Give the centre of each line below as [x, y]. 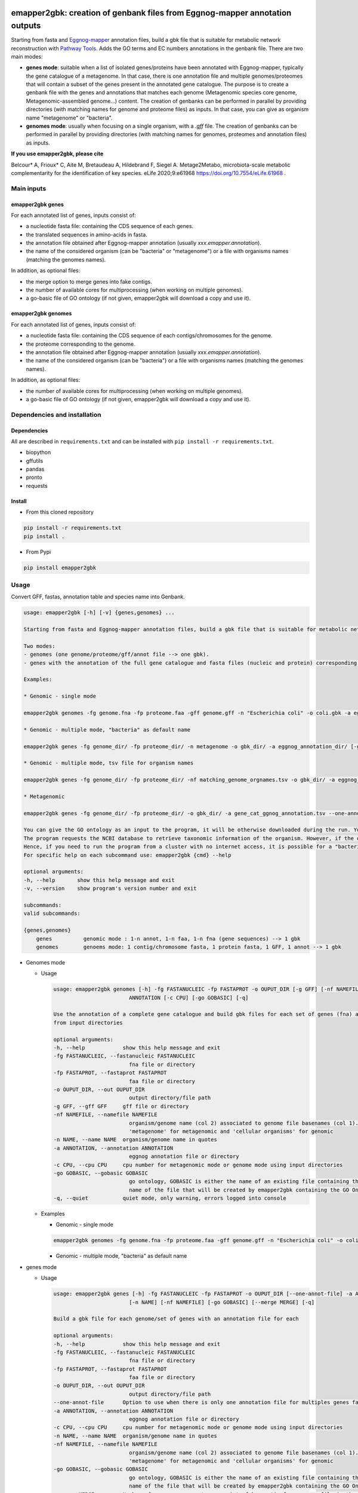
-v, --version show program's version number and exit [110, 889]
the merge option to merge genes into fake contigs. [89, 281]
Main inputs [29, 188]
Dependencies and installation [56, 414]
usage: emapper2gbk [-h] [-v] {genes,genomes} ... [99, 613]
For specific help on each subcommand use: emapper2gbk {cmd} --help [127, 855]
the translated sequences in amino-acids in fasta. [87, 234]
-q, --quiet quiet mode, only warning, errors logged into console [170, 1198]
